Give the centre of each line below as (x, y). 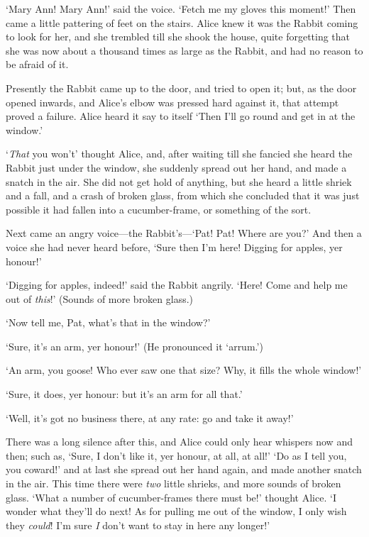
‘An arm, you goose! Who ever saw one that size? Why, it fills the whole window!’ (184, 370)
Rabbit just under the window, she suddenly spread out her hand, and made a (176, 167)
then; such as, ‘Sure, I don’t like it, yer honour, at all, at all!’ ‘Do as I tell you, (176, 455)
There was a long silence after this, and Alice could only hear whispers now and (179, 442)
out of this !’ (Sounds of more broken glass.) (100, 298)
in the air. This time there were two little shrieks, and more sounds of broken (174, 483)
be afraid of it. (37, 64)
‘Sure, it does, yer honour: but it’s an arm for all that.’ (124, 394)
